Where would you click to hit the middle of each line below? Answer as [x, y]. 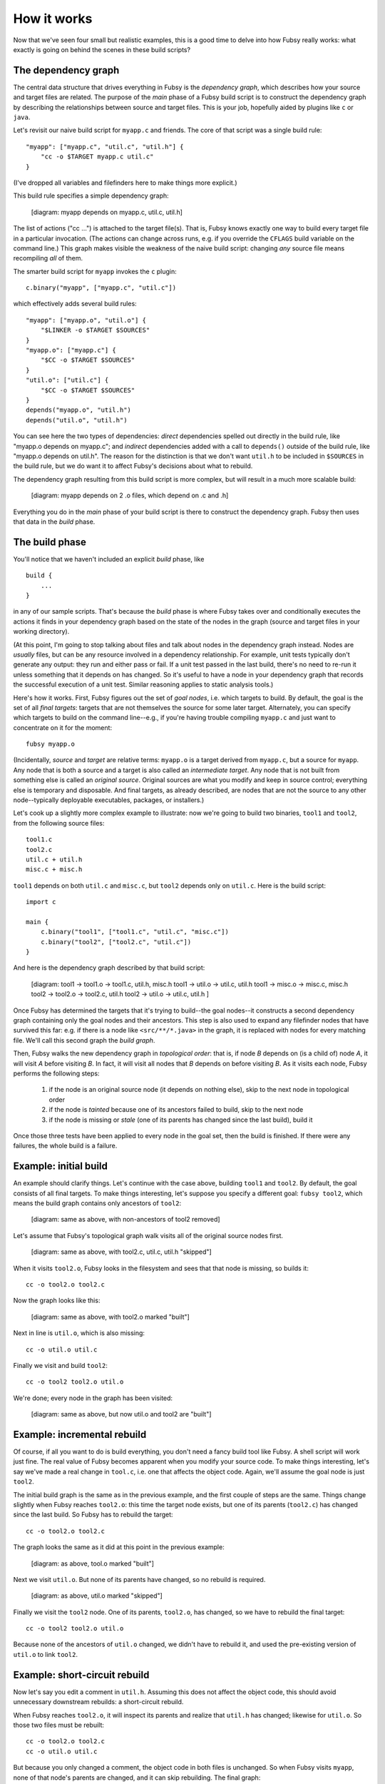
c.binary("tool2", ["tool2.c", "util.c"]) [116, 942]
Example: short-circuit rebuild [81, 1674]
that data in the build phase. [54, 522]
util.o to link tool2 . [46, 1654]
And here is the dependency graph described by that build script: [109, 968]
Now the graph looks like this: [57, 1301]
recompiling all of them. [48, 258]
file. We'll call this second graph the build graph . [84, 1040]
